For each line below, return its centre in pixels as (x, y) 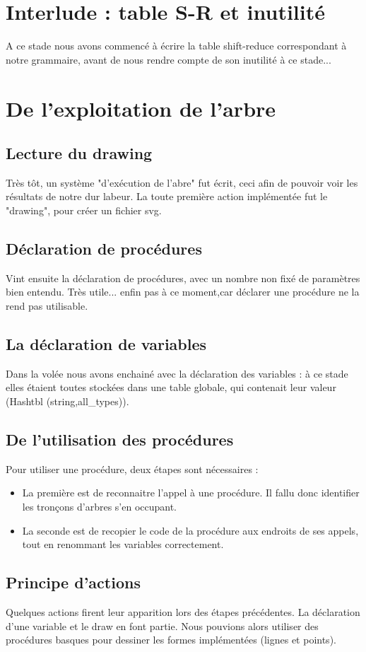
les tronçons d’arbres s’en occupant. (99, 507)
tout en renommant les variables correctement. (123, 544)
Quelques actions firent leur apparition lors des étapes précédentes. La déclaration (183, 612)
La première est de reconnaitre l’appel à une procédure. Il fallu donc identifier (191, 493)
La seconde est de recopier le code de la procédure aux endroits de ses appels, (190, 530)
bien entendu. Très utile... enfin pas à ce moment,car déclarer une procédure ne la (183, 292)
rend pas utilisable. (47, 306)
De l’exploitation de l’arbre (141, 108)
